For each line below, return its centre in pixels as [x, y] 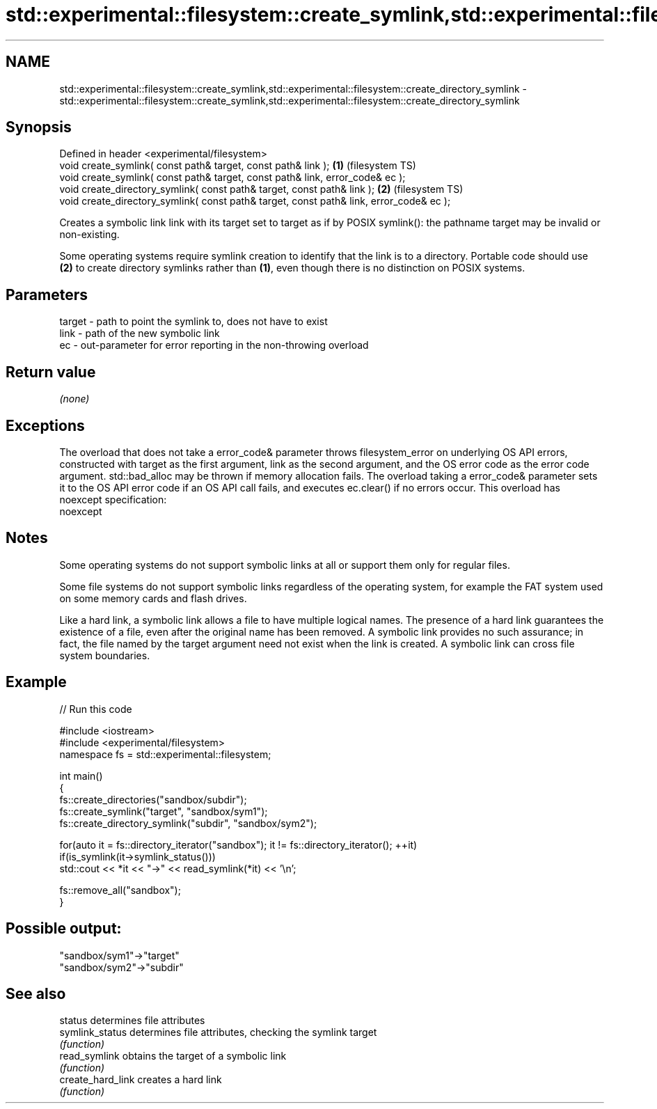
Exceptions [45, 425]
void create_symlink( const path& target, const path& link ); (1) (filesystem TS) [238, 166]
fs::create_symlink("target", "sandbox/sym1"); [164, 811]
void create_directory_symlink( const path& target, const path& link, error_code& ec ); [255, 201]
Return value [51, 372]
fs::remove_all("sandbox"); [120, 890]
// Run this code [96, 709]
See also [36, 993]
